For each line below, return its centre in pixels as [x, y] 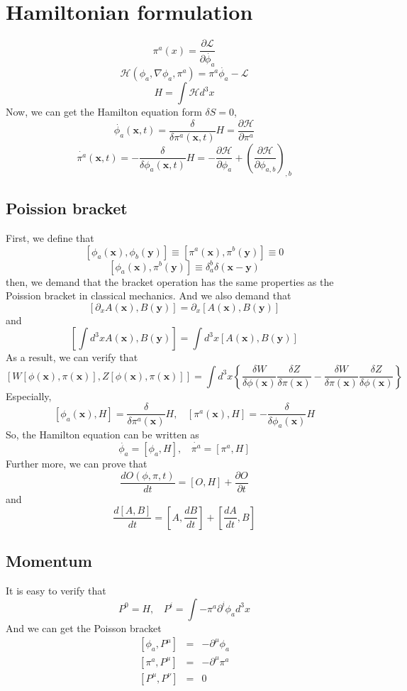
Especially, [29, 396]
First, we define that [50, 237]
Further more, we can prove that [77, 464]
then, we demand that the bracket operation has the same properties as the [170, 281]
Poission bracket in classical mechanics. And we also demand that [149, 295]
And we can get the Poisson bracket [84, 628]
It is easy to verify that [56, 591]
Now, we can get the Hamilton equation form [104, 112]
